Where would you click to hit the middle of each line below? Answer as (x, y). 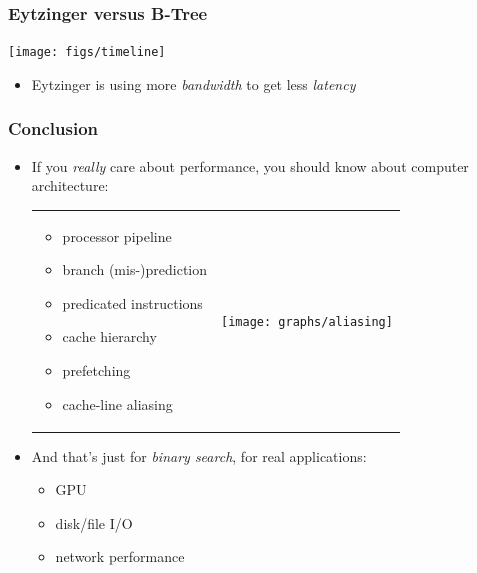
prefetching (96, 370)
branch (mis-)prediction (135, 269)
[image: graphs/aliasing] (307, 321)
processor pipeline (117, 235)
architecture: (70, 185)
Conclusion (53, 128)
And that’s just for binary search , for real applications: (199, 455)
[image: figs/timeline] (87, 52)
